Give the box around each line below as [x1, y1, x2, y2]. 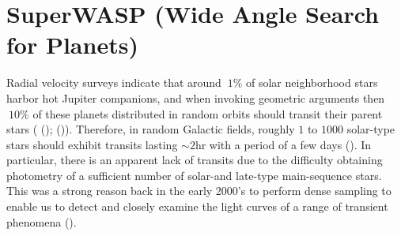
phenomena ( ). [6, 213, 77, 230]
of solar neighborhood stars [245, 74, 378, 91]
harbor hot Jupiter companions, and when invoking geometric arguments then [6, 89, 385, 106]
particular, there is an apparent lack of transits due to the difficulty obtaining [6, 152, 383, 168]
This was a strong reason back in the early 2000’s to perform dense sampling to [6, 182, 392, 199]
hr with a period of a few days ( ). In [195, 136, 372, 152]
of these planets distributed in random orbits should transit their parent [32, 105, 383, 122]
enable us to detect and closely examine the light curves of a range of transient [6, 198, 388, 215]
